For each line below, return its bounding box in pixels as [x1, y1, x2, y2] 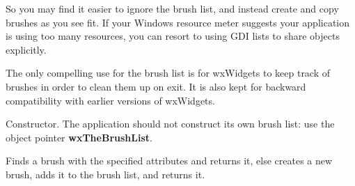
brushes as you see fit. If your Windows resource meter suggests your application [6, 15, 350, 29]
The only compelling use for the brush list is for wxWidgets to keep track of [6, 65, 331, 80]
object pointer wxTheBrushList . [6, 130, 152, 144]
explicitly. [6, 42, 47, 56]
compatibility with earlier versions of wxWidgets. [6, 93, 215, 107]
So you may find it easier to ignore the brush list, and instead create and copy [6, 1, 339, 15]
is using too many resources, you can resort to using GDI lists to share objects [6, 29, 340, 43]
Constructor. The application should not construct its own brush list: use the [6, 116, 335, 131]
